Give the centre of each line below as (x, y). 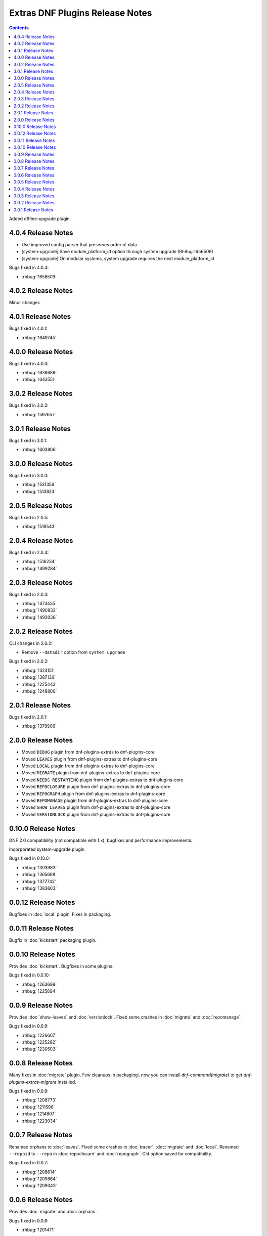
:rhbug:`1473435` (39, 604)
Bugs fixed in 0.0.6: (29, 1221)
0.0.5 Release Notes (34, 182)
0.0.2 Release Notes (34, 203)
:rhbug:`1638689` (39, 373)
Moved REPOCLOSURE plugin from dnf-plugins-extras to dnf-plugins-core (96, 787)
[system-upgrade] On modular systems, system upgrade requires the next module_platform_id (118, 258)
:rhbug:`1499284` (39, 568)
